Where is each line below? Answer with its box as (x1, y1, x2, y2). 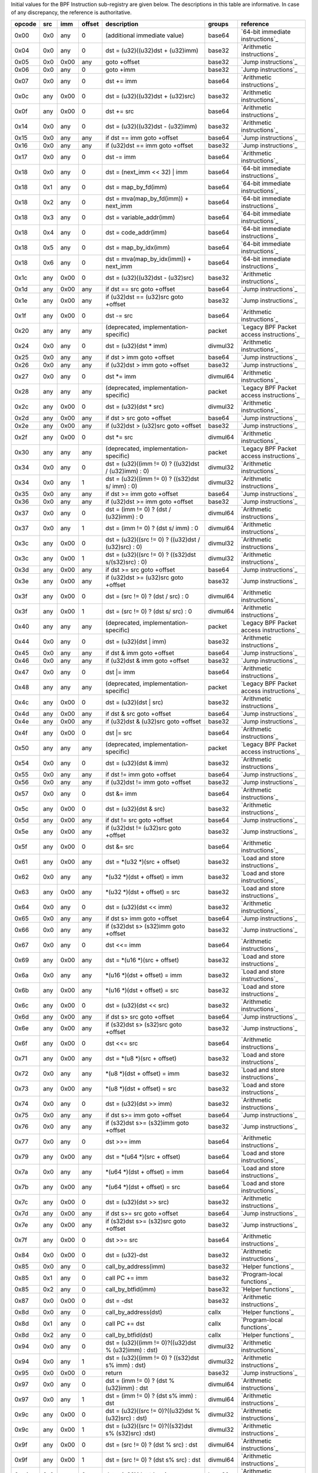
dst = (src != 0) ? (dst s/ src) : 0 (105, 607, 193, 615)
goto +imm (105, 65, 135, 74)
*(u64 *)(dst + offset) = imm (105, 1167, 184, 1175)
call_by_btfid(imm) (105, 1285, 156, 1293)
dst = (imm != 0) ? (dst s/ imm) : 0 (105, 524, 198, 532)
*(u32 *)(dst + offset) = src (105, 887, 180, 896)
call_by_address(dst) (105, 1308, 163, 1316)
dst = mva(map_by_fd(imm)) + (105, 194, 189, 203)
